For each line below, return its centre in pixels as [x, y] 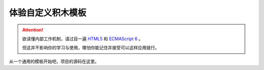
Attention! [33, 30]
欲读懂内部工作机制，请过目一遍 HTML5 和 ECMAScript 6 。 [83, 39]
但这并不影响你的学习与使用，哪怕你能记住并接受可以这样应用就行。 [91, 48]
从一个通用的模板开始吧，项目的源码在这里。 [54, 61]
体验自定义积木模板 [48, 13]
